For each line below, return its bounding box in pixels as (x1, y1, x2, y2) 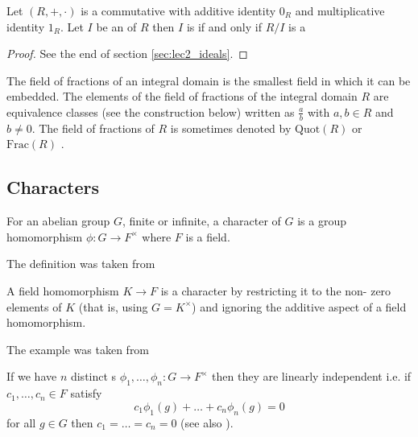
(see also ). (180, 414, 234, 431)
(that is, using (78, 298, 148, 315)
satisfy (70, 385, 102, 402)
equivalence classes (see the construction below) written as (6, 103, 295, 120)
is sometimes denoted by (170, 119, 292, 136)
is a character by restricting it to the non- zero (160, 282, 391, 299)
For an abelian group (6, 212, 110, 229)
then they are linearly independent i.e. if (212, 368, 412, 385)
